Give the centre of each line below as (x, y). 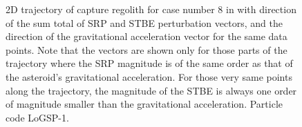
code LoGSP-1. (37, 117)
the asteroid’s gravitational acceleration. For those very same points (149, 76)
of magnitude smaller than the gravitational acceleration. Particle (144, 104)
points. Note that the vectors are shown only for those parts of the (147, 49)
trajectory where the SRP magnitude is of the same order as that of (149, 63)
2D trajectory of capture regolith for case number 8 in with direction (151, 9)
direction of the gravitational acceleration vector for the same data (147, 36)
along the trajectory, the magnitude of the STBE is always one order (151, 90)
